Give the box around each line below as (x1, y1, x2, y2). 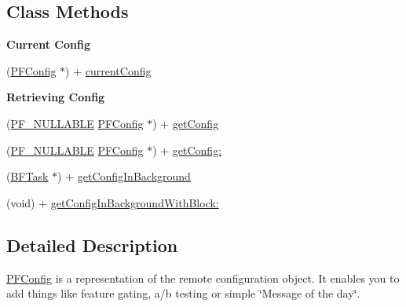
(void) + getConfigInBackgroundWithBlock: (6, 194, 219, 210)
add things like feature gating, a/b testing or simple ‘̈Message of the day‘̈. (6, 285, 360, 302)
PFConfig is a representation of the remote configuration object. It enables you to (6, 269, 400, 286)
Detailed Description (6, 232, 178, 257)
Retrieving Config (6, 89, 105, 105)
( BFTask (6, 168, 49, 185)
